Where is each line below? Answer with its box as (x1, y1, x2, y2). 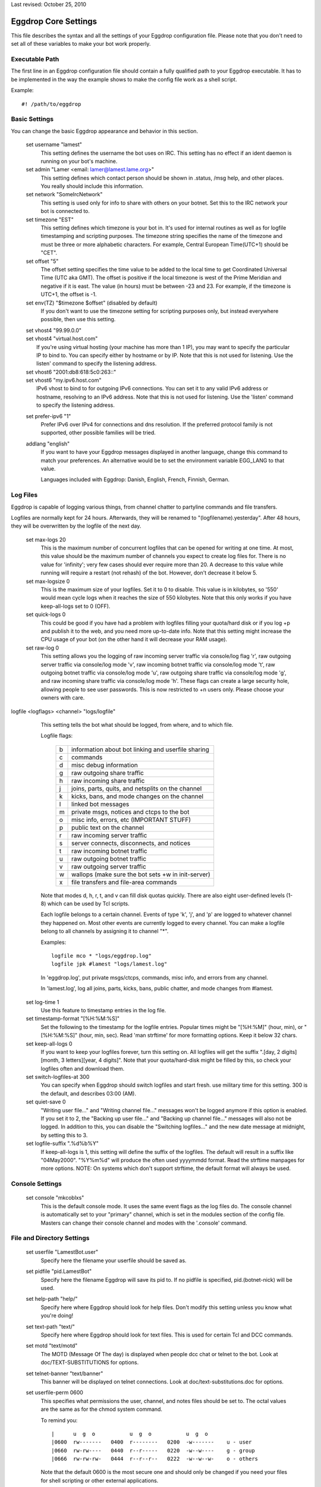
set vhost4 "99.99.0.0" (26, 327, 82, 334)
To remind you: (40, 1416, 78, 1424)
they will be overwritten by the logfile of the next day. (11, 522, 141, 529)
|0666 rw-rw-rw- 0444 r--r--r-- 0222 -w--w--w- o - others (51, 1455, 259, 1463)
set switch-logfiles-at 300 (26, 1074, 90, 1081)
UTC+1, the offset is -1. (40, 291, 97, 298)
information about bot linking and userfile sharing (71, 745, 209, 754)
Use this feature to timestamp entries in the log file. (40, 1006, 166, 1014)
